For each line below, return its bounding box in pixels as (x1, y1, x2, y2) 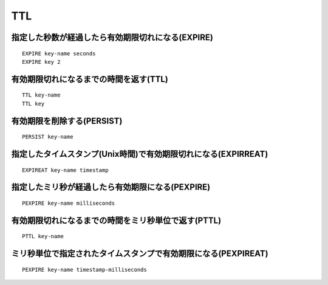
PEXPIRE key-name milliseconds (22, 199, 115, 207)
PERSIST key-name (22, 134, 73, 140)
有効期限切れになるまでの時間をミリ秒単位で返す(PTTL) (11, 215, 222, 225)
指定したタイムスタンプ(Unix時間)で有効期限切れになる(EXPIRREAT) (11, 149, 268, 159)
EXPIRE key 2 (22, 58, 61, 65)
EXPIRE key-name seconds (22, 50, 96, 57)
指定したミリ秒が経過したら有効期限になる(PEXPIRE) (11, 182, 211, 193)
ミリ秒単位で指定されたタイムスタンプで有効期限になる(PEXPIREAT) (11, 249, 268, 259)
